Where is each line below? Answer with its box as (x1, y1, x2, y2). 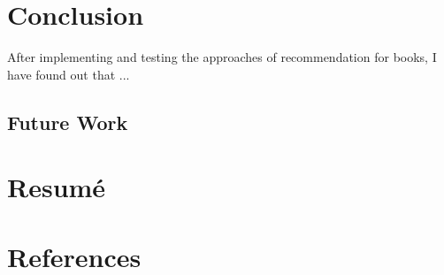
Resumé (7, 169, 106, 205)
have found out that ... (7, 65, 130, 83)
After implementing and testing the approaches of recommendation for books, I (7, 48, 437, 66)
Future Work (7, 108, 128, 135)
